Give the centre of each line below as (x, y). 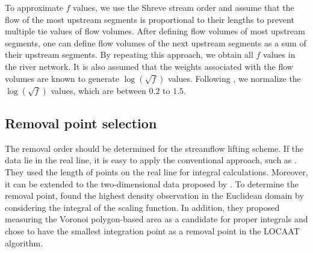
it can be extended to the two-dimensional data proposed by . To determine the (152, 183)
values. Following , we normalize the (234, 78)
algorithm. (24, 242)
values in (279, 55)
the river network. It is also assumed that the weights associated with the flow (149, 66)
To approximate (34, 7)
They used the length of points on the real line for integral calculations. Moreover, (156, 171)
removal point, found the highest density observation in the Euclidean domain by (154, 195)
